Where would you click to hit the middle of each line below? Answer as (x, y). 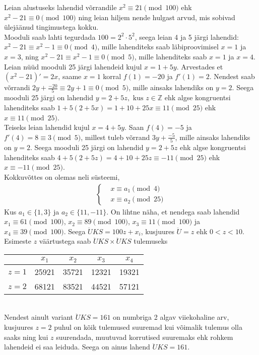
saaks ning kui (26, 337)
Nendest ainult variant (39, 317)
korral (112, 76)
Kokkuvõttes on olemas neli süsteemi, (62, 176)
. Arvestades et (200, 66)
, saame (70, 76)
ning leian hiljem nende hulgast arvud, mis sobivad (157, 17)
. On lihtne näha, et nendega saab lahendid (173, 211)
